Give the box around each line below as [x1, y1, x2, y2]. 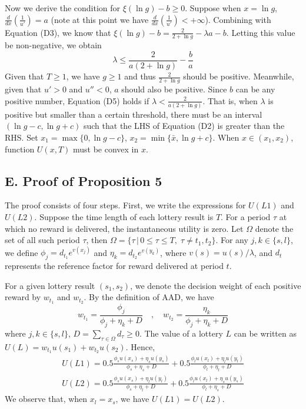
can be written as [234, 327, 297, 339]
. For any [215, 234, 248, 246]
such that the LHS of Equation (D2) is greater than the [83, 119, 285, 132]
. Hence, [125, 340, 155, 353]
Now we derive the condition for [5, 2, 121, 14]
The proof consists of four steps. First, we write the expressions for [5, 199, 246, 211]
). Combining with [205, 13, 271, 25]
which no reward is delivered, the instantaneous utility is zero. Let [5, 222, 244, 234]
